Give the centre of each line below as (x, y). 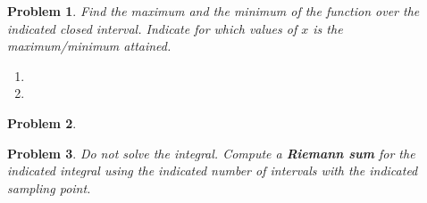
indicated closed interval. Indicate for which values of (152, 28)
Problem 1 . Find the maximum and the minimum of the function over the (213, 11)
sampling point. (49, 187)
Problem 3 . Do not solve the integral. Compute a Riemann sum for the (211, 153)
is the (328, 28)
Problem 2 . (42, 122)
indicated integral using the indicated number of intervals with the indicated (213, 171)
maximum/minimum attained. (89, 46)
